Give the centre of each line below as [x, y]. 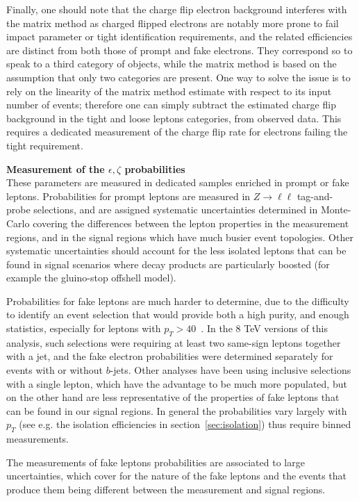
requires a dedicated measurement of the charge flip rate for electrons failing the [177, 132]
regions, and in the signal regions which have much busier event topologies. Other [180, 237]
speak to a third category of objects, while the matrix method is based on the [172, 64]
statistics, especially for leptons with [84, 328]
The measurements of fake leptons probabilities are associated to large [156, 462]
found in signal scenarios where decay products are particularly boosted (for [168, 264]
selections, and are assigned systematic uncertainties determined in [176, 210]
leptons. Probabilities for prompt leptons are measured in [128, 196]
